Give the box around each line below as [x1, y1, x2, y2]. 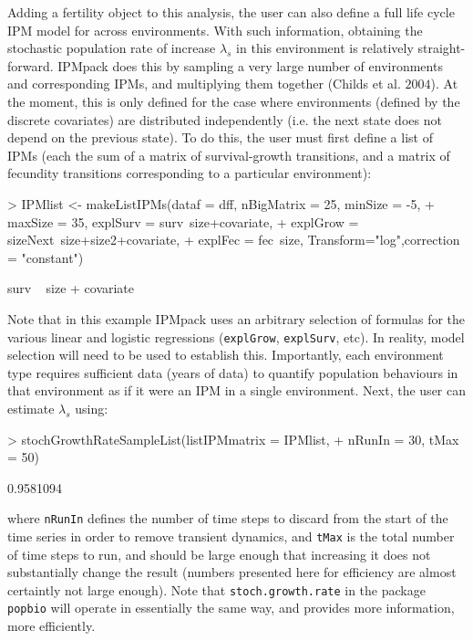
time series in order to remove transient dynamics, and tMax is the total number [7, 526, 455, 545]
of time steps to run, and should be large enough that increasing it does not [7, 544, 431, 563]
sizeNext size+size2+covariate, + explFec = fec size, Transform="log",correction [7, 230, 460, 249]
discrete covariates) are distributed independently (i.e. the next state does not [7, 110, 442, 129]
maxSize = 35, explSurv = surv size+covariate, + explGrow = [7, 212, 359, 231]
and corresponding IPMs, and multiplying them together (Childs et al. [7, 74, 401, 93]
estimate [7, 398, 55, 417]
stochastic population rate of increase [7, 38, 216, 58]
